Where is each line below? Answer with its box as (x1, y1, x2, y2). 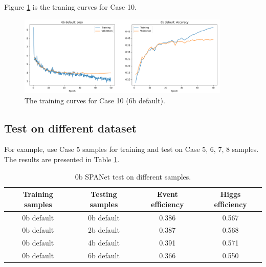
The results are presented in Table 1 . (4, 153, 120, 164)
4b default (88, 237, 120, 248)
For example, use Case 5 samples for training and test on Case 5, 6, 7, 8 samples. (4, 144, 259, 154)
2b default (88, 225, 120, 235)
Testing (91, 189, 117, 199)
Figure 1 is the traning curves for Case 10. (4, 2, 137, 12)
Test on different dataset (4, 120, 137, 136)
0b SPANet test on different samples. (75, 171, 191, 182)
